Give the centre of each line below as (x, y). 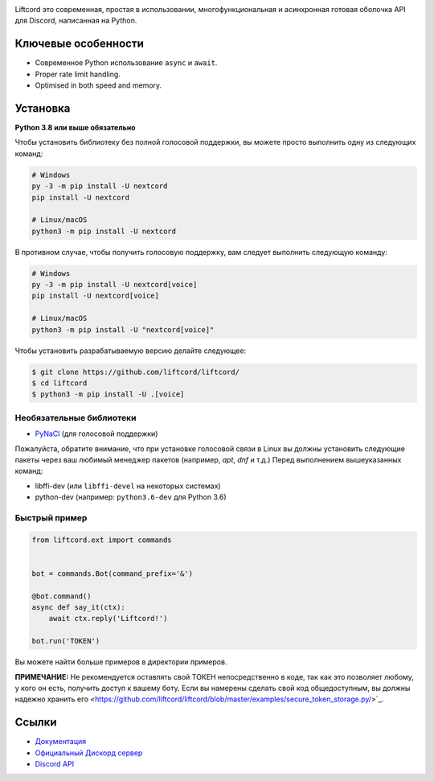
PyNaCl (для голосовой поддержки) (96, 434)
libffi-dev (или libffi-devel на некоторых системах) (128, 486)
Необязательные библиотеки (76, 417)
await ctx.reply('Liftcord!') (108, 619)
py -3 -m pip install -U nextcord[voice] (115, 285)
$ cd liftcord (59, 383)
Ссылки (36, 723)
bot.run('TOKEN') (66, 641)
